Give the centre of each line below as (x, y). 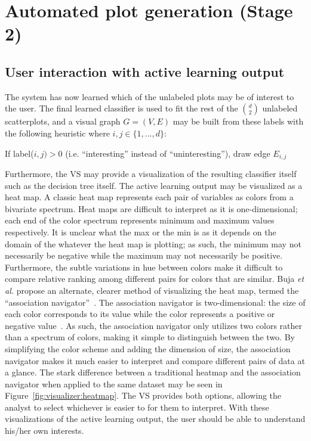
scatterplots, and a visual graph (63, 121)
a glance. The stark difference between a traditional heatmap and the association (153, 372)
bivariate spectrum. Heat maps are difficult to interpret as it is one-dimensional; (151, 208)
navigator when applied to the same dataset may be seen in (114, 383)
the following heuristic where (57, 133)
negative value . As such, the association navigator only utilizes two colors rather (153, 325)
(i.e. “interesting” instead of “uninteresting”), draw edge (168, 153)
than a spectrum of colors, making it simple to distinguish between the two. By (150, 337)
